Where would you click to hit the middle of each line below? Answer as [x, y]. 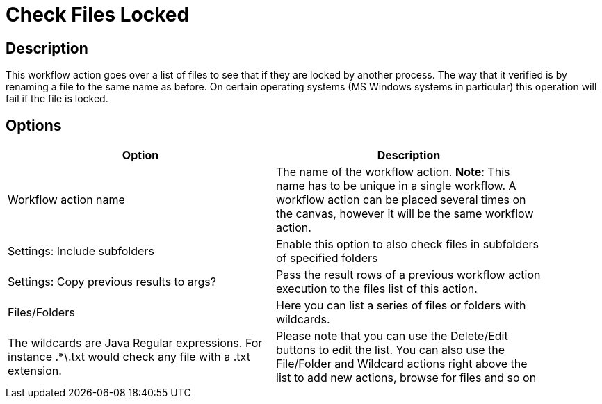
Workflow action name [66, 200]
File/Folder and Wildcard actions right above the [402, 364]
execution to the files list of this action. [377, 289]
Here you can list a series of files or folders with [401, 306]
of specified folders [327, 258]
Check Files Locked [98, 15]
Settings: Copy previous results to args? [112, 282]
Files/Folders [41, 313]
